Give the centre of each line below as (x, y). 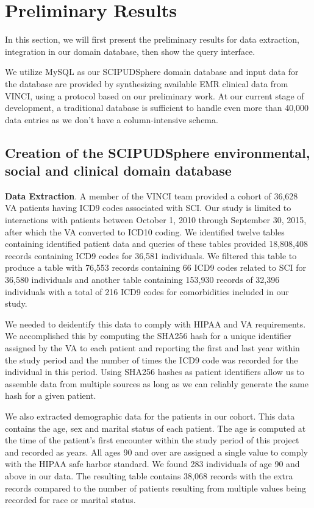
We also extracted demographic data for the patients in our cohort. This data (150, 416)
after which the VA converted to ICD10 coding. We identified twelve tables (145, 231)
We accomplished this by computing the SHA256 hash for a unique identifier (148, 336)
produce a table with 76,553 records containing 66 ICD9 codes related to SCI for (156, 267)
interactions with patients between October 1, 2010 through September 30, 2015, (156, 220)
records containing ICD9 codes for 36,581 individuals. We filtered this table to (151, 255)
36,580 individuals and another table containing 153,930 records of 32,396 (142, 280)
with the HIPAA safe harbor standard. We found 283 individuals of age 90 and (152, 464)
